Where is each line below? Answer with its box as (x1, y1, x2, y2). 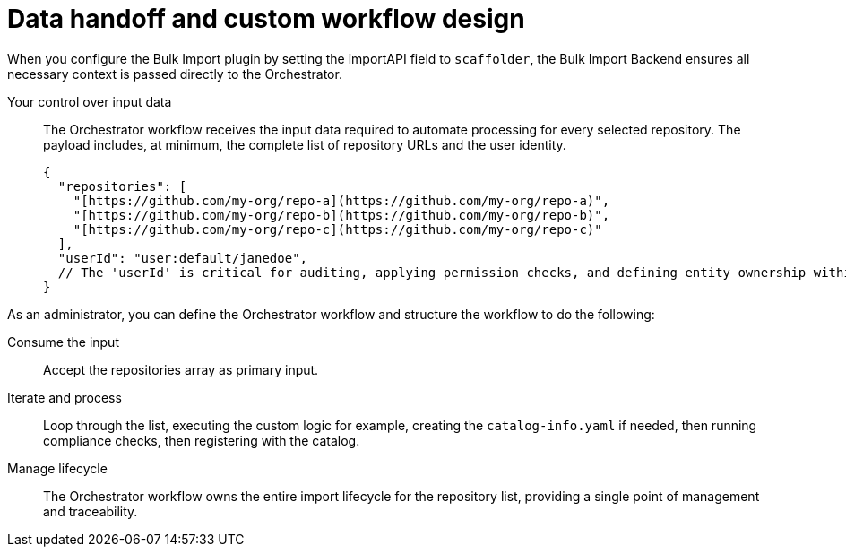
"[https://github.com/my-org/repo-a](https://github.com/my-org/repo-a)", (73, 193, 610, 208)
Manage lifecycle (7, 460, 108, 476)
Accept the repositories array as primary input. (43, 361, 319, 377)
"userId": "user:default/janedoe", (57, 250, 308, 265)
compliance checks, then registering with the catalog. (43, 432, 360, 448)
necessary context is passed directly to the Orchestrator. (7, 65, 342, 82)
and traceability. (43, 503, 138, 519)
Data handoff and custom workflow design (7, 4, 525, 34)
